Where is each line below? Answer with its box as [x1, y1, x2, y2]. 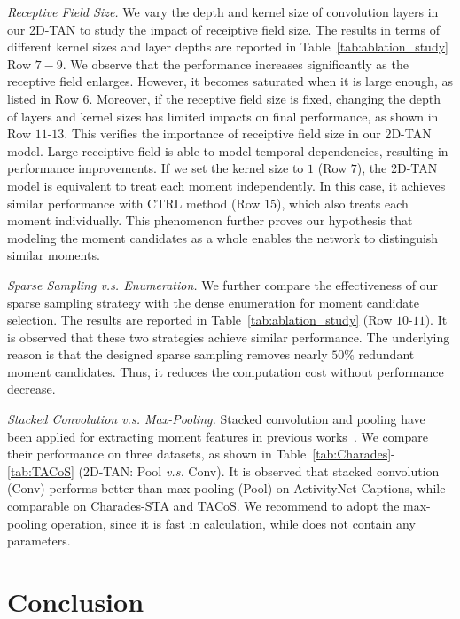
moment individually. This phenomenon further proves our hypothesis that [7, 211, 413, 230]
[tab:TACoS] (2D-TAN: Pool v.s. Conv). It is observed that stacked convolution [7, 461, 440, 480]
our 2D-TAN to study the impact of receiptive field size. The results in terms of [7, 20, 440, 38]
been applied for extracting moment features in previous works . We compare [7, 427, 428, 445]
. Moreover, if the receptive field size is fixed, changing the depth [89, 89, 441, 107]
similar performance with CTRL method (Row [7, 193, 261, 212]
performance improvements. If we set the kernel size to [7, 159, 304, 177]
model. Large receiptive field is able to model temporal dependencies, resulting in [7, 141, 448, 160]
